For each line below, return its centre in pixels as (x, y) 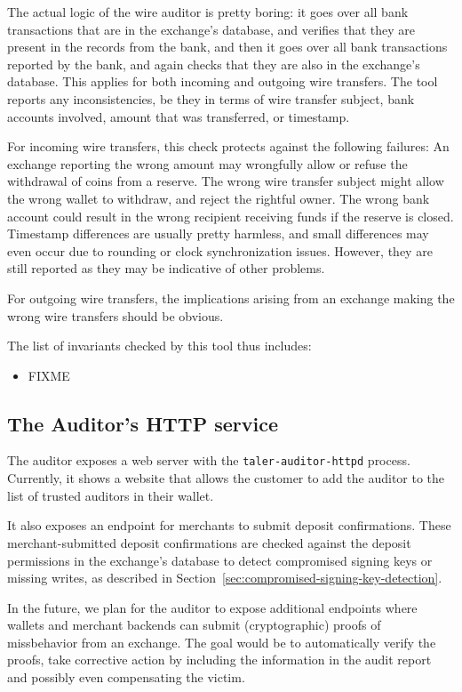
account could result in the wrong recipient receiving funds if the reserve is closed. (231, 216)
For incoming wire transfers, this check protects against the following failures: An (228, 146)
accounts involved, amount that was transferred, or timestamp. (179, 116)
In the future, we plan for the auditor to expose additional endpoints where (212, 607)
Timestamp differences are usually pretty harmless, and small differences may (218, 233)
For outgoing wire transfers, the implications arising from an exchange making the (231, 298)
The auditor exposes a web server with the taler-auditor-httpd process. (209, 460)
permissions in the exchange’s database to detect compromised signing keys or (220, 560)
